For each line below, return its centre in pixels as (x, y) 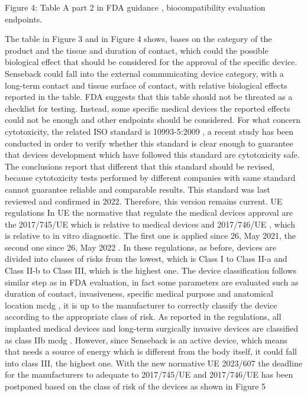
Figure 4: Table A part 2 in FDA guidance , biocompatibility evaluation (135, 7)
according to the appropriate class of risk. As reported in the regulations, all (143, 317)
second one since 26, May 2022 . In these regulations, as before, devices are (141, 247)
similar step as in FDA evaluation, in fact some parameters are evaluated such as (152, 282)
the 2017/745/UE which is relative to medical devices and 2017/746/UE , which (150, 224)
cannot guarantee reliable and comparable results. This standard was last (138, 189)
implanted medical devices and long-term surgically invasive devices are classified (151, 328)
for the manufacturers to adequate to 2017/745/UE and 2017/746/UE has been (149, 374)
